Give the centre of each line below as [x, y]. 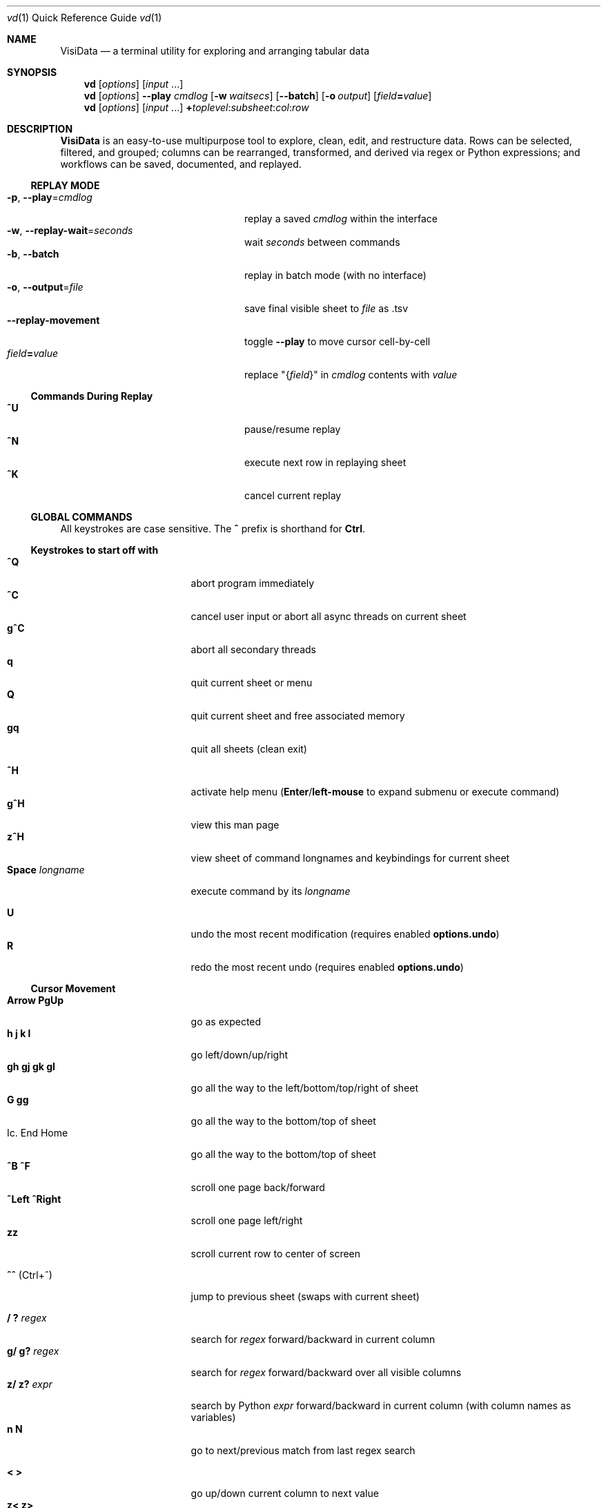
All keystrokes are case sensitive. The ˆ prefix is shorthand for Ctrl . [213, 529]
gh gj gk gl [31, 1066]
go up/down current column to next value [285, 1493]
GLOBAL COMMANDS [81, 517]
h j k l [19, 1033]
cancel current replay [293, 495]
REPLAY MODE [65, 185]
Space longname [46, 870]
